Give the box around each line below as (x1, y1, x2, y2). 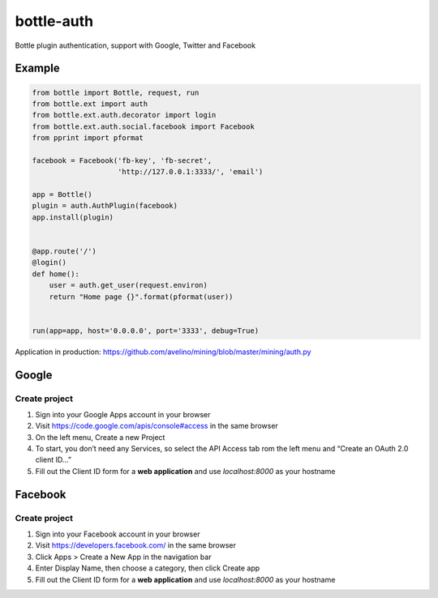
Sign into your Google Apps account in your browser (35, 409, 211, 419)
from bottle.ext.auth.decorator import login (32, 110, 217, 120)
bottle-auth (15, 12, 93, 30)
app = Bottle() (32, 190, 92, 199)
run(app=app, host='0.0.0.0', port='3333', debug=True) (32, 326, 260, 335)
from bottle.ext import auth (32, 99, 148, 109)
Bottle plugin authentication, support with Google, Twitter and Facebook (15, 41, 255, 50)
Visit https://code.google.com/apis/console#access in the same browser (35, 421, 279, 431)
